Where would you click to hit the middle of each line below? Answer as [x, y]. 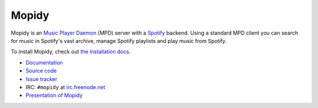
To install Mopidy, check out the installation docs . [71, 52]
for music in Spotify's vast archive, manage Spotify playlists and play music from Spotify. [119, 41]
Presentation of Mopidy [54, 95]
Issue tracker [42, 79]
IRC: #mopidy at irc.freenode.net [65, 87]
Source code [41, 71]
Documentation [44, 62]
